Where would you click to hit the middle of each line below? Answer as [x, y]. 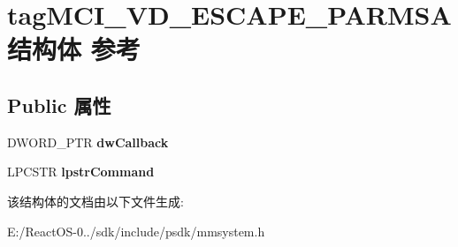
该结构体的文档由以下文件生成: [95, 201]
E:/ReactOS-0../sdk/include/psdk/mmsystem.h [136, 231]
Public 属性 [59, 105]
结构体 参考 [74, 49]
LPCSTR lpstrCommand [81, 172]
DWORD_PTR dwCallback [88, 142]
